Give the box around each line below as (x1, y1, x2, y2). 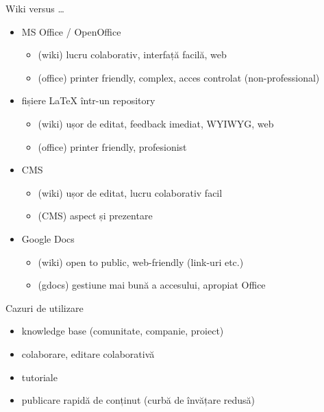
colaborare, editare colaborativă (21, 346, 155, 361)
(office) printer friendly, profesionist (38, 139, 187, 154)
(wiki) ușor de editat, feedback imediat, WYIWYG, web (38, 116, 274, 130)
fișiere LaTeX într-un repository (21, 93, 155, 108)
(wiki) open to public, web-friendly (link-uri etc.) (38, 254, 244, 269)
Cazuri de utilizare (5, 300, 84, 315)
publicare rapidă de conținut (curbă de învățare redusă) (21, 393, 255, 407)
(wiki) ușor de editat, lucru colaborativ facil (38, 185, 223, 199)
